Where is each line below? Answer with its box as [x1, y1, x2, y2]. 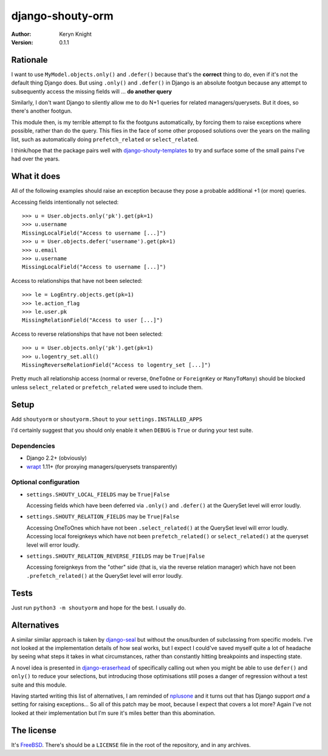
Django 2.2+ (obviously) [26, 454, 87, 462]
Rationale [11, 55, 48, 65]
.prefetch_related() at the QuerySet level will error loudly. [26, 572, 183, 579]
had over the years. [11, 155, 60, 162]
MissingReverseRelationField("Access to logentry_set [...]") [22, 361, 211, 368]
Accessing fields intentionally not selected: [11, 198, 118, 206]
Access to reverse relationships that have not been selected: [11, 330, 163, 338]
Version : [11, 38, 33, 46]
